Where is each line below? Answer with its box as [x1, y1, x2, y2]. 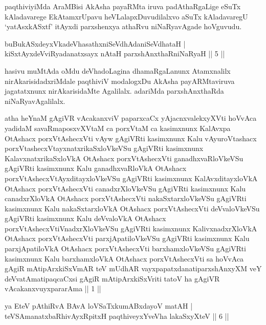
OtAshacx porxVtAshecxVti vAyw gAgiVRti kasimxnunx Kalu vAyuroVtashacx [5, 133, 257, 143]
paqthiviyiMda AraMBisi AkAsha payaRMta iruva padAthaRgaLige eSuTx [5, 1, 241, 11]
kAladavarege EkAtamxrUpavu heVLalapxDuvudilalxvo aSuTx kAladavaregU [5, 11, 248, 21]
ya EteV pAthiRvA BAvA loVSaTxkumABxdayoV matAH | [5, 300, 193, 311]
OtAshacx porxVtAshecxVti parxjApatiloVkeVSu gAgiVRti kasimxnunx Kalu [5, 233, 250, 244]
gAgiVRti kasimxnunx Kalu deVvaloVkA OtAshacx [5, 213, 166, 224]
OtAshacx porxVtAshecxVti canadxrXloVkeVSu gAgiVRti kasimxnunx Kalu [5, 183, 246, 193]
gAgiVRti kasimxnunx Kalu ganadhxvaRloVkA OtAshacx [5, 163, 187, 174]
